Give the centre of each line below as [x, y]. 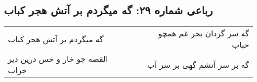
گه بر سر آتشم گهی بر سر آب [198, 64]
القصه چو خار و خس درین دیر [58, 59]
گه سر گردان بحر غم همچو [204, 33]
